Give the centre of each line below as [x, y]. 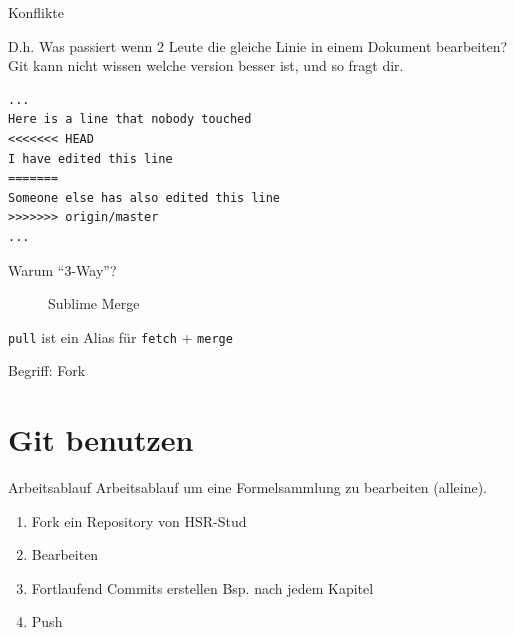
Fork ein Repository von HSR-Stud [139, 520]
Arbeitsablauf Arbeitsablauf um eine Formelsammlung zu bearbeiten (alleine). [247, 487]
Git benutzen [101, 439]
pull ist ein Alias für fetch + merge [120, 336]
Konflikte [36, 12]
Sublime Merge [94, 303]
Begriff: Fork [47, 370]
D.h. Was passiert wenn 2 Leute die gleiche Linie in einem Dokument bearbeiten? [258, 45]
